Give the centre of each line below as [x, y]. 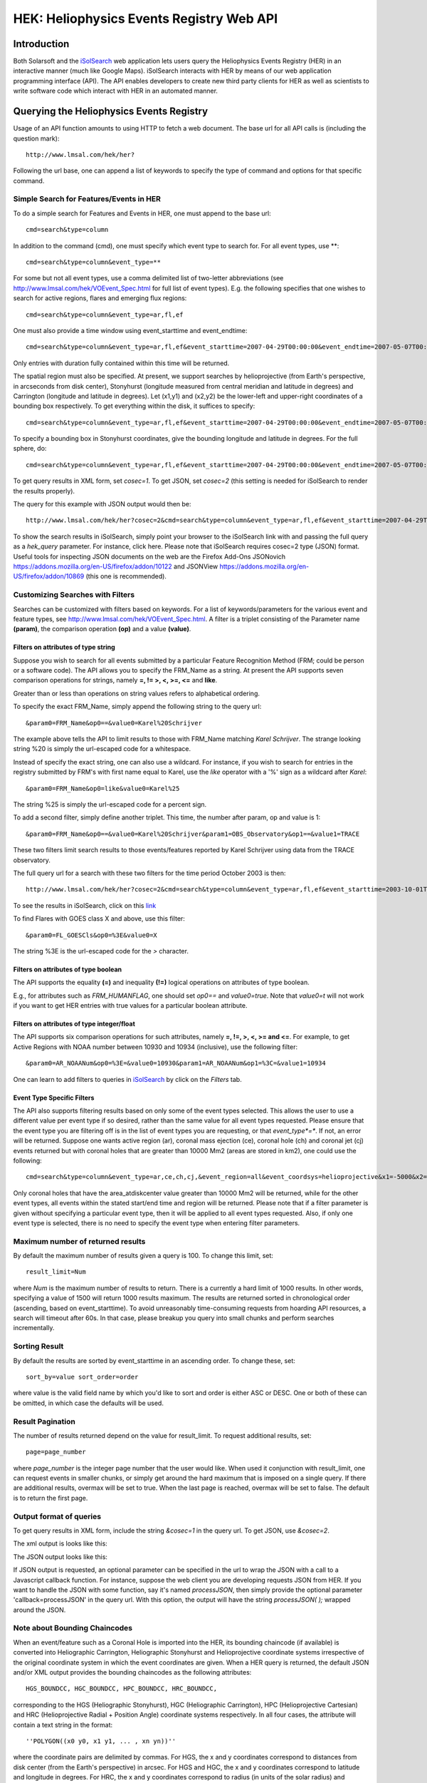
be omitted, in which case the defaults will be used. [88, 1403]
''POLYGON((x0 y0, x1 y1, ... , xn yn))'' [101, 1741]
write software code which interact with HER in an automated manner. [116, 91]
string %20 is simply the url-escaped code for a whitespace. [102, 749]
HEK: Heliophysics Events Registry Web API [146, 19]
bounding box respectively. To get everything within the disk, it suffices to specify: [134, 406]
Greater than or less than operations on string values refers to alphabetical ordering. [136, 693]
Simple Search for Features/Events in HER [87, 199]
